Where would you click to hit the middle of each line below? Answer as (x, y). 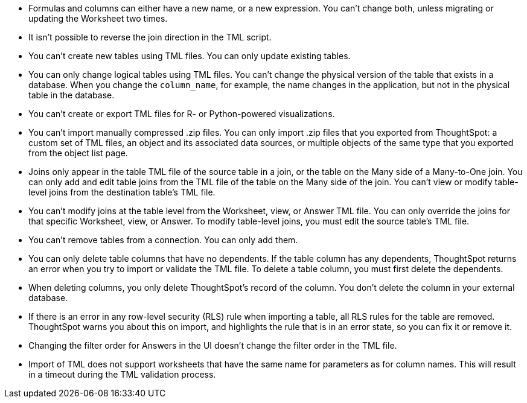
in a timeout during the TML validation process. (122, 374)
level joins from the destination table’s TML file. (122, 192)
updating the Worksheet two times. (98, 18)
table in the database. (72, 95)
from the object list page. (78, 153)
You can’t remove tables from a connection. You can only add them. (163, 240)
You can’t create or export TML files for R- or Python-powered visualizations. (182, 114)
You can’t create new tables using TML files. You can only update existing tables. (190, 56)
